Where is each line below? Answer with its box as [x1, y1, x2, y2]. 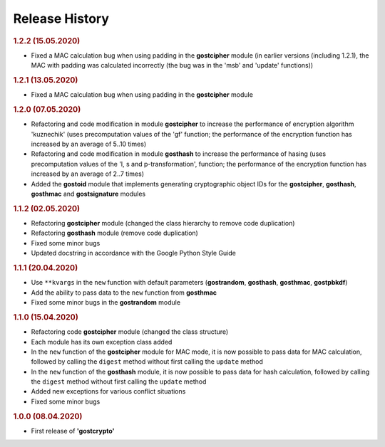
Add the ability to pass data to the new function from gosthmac [31, 288, 217, 297]
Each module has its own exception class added [31, 337, 173, 346]
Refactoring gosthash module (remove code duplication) [31, 228, 199, 238]
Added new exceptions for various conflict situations [31, 387, 186, 396]
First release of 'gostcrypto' [31, 426, 115, 435]
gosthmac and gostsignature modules [31, 189, 146, 199]
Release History [13, 11, 110, 26]
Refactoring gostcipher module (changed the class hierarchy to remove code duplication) [31, 219, 295, 228]
